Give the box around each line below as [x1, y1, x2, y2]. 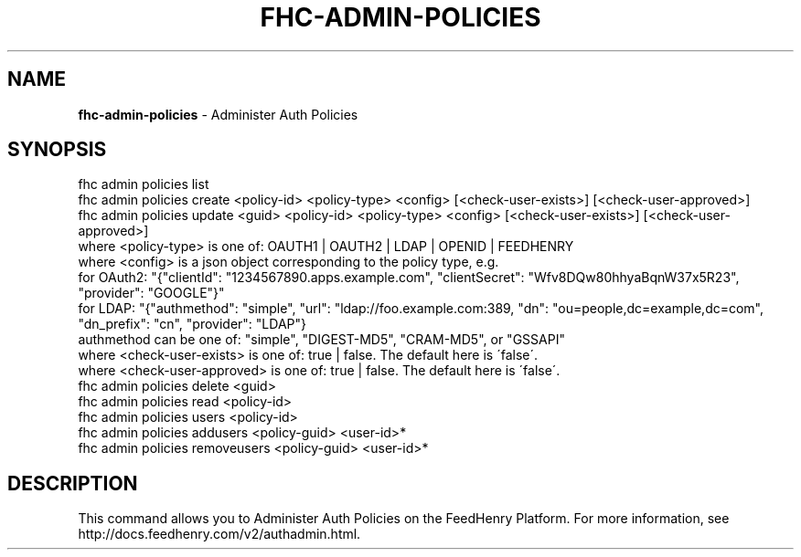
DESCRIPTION [7, 471, 138, 495]
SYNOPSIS [7, 138, 107, 162]
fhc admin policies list [78, 176, 209, 193]
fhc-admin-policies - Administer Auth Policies [78, 106, 358, 122]
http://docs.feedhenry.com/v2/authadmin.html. [78, 526, 361, 542]
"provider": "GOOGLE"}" [78, 285, 225, 301]
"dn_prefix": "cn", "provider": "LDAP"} [78, 316, 306, 332]
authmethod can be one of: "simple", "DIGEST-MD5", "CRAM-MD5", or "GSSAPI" [78, 331, 565, 348]
